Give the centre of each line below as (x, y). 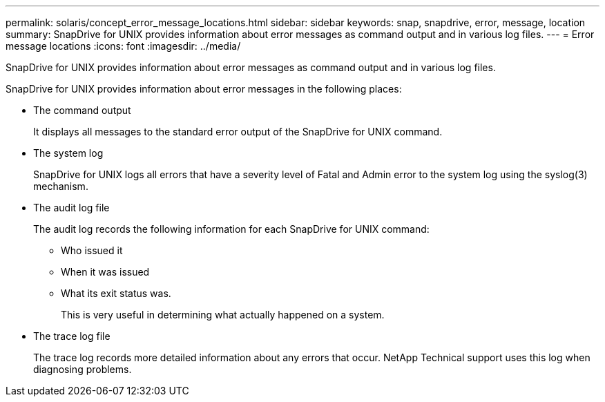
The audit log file (71, 208)
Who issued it (92, 250)
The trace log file (72, 336)
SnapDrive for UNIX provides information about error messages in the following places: (204, 89)
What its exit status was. (116, 293)
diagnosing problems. (83, 369)
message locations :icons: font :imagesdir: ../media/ (123, 46)
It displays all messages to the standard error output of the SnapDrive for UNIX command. (238, 132)
